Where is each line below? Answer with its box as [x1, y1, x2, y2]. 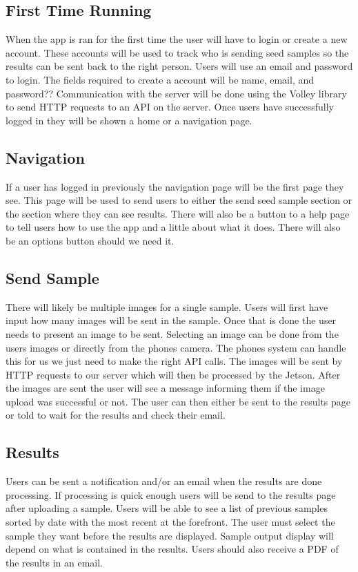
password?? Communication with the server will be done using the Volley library [6, 86, 347, 100]
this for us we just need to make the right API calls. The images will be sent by [6, 354, 343, 368]
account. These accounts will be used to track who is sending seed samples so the [6, 45, 349, 59]
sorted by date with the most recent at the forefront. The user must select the [6, 515, 335, 529]
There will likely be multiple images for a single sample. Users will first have [6, 299, 328, 314]
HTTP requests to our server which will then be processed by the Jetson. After [6, 367, 341, 381]
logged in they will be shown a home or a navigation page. [6, 113, 252, 127]
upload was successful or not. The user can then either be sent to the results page [6, 394, 351, 408]
